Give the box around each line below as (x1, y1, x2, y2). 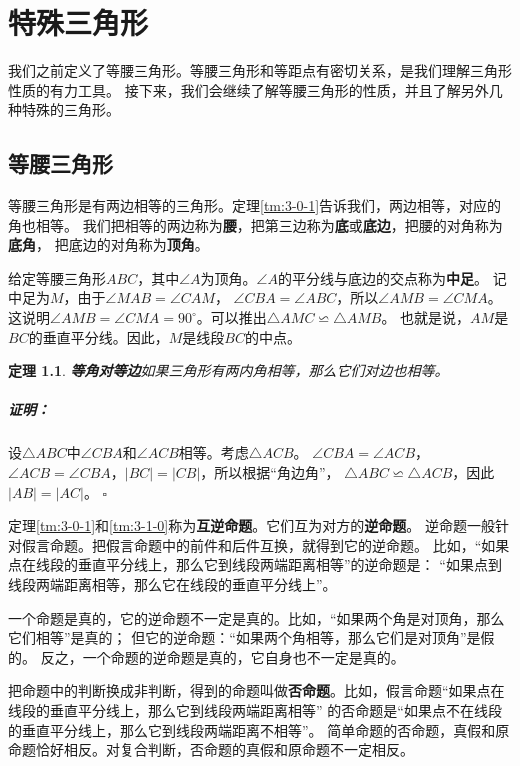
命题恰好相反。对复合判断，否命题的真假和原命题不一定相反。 (8, 739, 414, 760)
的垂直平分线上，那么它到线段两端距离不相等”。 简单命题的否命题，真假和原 (8, 719, 510, 740)
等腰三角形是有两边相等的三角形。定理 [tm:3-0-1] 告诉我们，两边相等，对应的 (8, 195, 502, 216)
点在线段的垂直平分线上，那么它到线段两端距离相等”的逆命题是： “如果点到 (8, 554, 502, 575)
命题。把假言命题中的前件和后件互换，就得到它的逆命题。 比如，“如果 (49, 534, 510, 555)
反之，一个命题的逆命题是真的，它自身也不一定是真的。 (40, 646, 405, 667)
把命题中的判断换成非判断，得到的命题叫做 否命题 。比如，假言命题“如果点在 (8, 680, 505, 701)
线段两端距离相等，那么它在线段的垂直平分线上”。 (8, 573, 337, 594)
